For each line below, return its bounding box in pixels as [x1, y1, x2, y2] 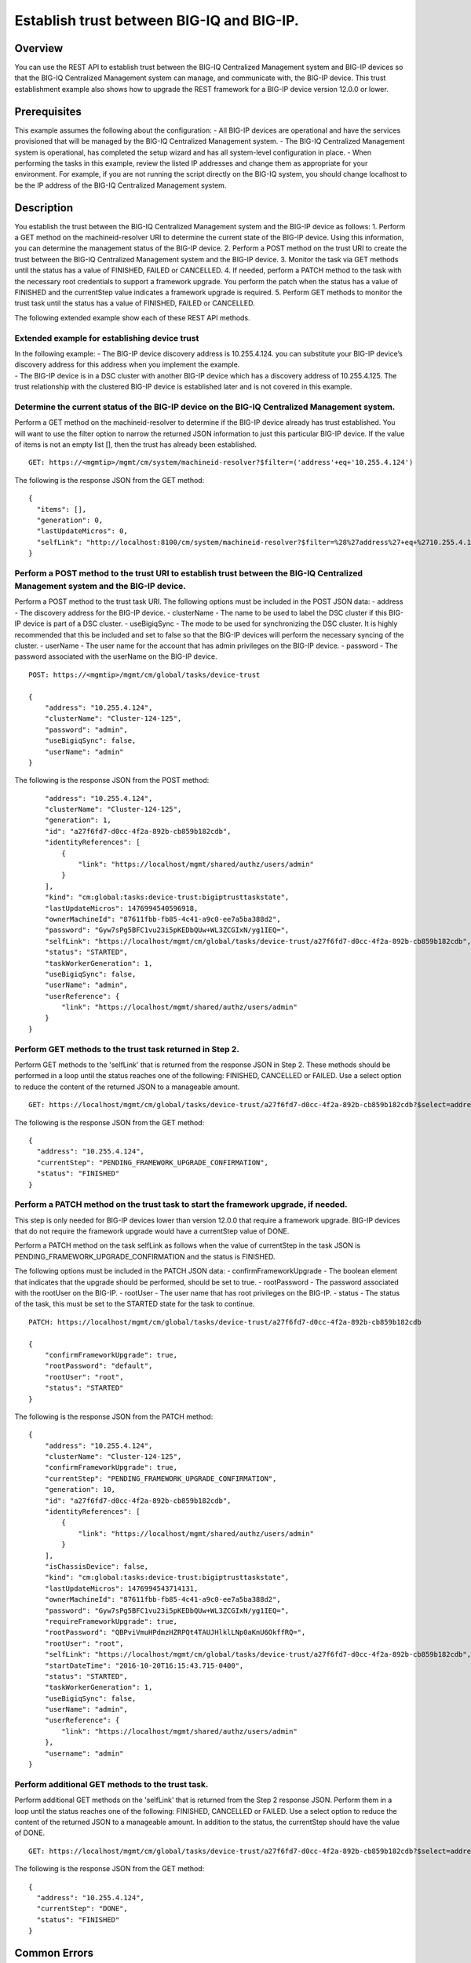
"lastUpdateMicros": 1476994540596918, [44, 904, 199, 912]
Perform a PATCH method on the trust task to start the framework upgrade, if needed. [14, 1199, 348, 1210]
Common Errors [14, 1946, 94, 1959]
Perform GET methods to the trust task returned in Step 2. [14, 1044, 239, 1055]
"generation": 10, [44, 1485, 116, 1494]
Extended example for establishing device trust [14, 332, 199, 343]
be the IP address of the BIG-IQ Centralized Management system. [14, 181, 227, 190]
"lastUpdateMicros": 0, [36, 527, 129, 536]
